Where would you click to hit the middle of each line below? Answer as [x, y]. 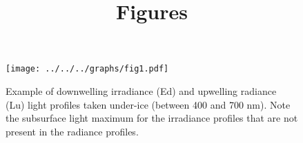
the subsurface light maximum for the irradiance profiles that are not [152, 118]
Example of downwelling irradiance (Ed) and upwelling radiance [141, 91]
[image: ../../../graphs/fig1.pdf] [87, 69]
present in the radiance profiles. [72, 131]
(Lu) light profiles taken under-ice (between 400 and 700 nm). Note [148, 104]
